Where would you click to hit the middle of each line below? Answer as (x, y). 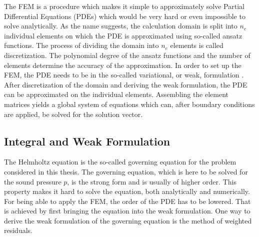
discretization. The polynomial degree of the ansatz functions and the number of (127, 55)
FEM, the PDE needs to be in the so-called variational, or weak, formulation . (124, 75)
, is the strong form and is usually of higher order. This (152, 181)
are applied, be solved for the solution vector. (73, 114)
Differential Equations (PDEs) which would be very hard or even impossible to (125, 16)
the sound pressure (33, 181)
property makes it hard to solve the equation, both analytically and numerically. (127, 191)
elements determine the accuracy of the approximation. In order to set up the (123, 65)
